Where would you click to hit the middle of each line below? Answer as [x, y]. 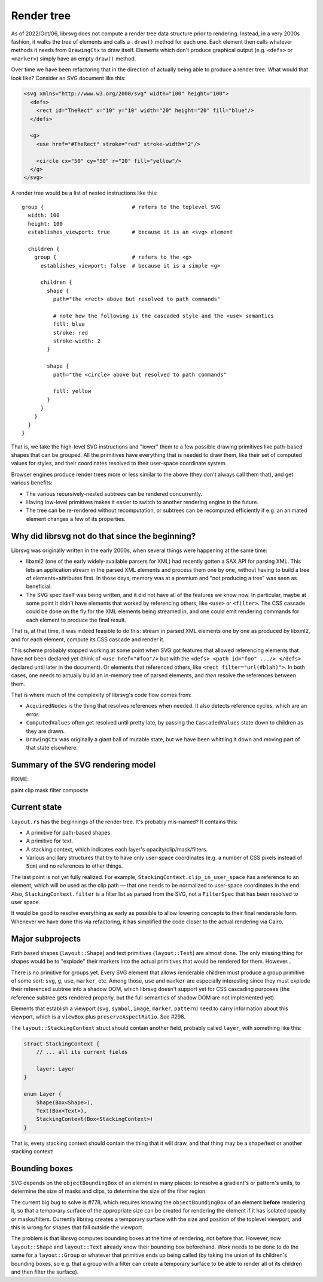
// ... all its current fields [82, 1052]
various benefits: [32, 483]
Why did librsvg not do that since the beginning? [103, 536]
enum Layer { [43, 1094]
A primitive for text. [50, 841]
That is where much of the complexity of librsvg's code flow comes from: [101, 695]
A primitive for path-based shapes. [69, 832]
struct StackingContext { [62, 1044]
